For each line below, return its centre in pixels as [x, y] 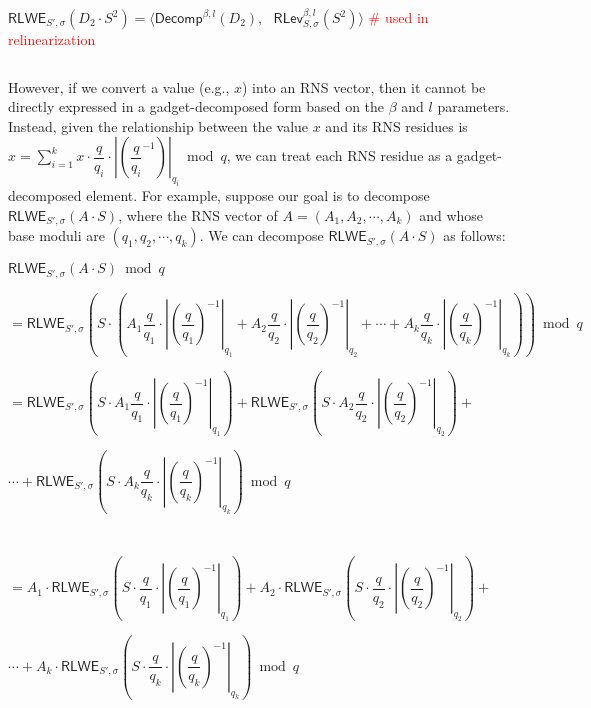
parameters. [473, 106]
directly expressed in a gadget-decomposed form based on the [196, 106]
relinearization [52, 39]
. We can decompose [261, 235]
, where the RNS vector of [198, 214]
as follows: [474, 235]
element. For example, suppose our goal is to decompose [258, 195]
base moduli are [56, 235]
